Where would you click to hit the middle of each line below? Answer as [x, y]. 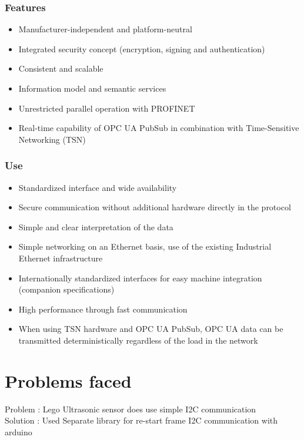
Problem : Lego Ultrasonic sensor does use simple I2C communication [131, 409]
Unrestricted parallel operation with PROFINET [107, 108]
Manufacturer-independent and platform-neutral [105, 29]
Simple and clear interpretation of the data [96, 226]
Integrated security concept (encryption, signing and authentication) [142, 48]
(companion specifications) [66, 289]
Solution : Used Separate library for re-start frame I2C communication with [141, 420]
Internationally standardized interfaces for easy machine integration [140, 278]
